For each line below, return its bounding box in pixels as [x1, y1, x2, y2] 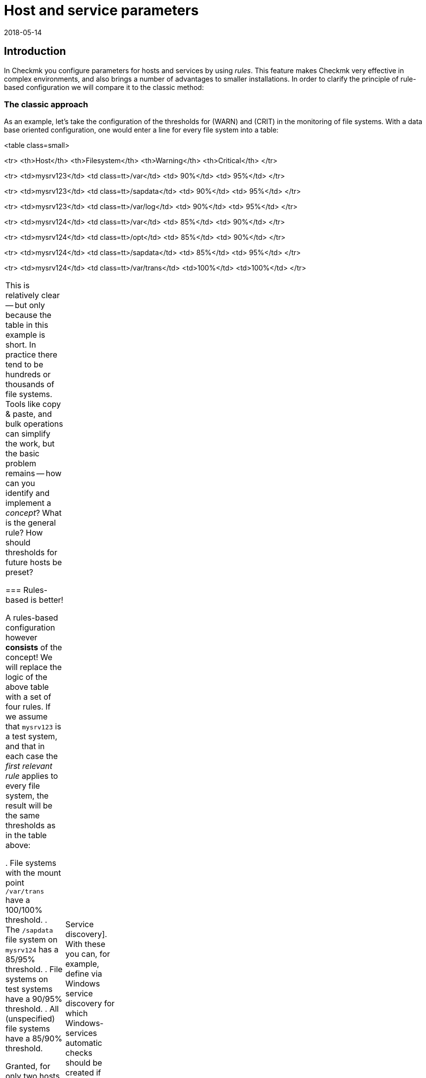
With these [65, 939, 106, 949]
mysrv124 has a [5, 944, 59, 955]
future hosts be [5, 557, 62, 568]
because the [5, 310, 52, 320]
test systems [5, 984, 53, 994]
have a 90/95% [5, 994, 63, 1004]
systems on [5, 974, 48, 985]
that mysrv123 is [5, 721, 61, 732]
